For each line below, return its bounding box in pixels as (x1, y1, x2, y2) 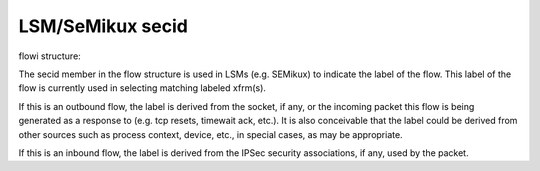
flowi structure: (18, 50, 82, 62)
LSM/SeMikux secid (18, 15, 189, 37)
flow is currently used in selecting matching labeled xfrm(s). (18, 82, 267, 94)
